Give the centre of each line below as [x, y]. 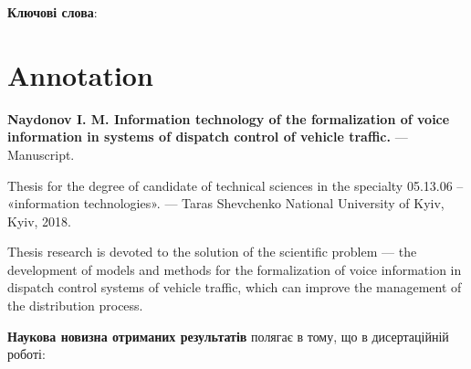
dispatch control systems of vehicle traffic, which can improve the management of [235, 287]
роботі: [26, 354]
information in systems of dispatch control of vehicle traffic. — [208, 137]
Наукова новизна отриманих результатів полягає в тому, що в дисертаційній [228, 336]
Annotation [80, 74]
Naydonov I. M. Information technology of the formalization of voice [229, 118]
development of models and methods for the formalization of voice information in [235, 269]
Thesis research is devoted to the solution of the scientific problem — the [212, 252]
